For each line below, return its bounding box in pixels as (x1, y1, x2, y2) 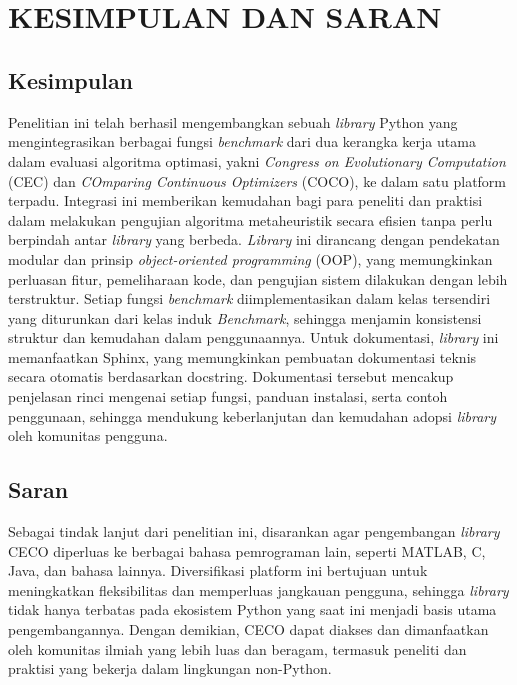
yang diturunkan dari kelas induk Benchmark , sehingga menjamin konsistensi (8, 307, 482, 328)
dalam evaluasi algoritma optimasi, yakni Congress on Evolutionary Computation (8, 150, 506, 171)
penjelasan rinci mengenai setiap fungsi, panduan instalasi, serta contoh (8, 386, 448, 407)
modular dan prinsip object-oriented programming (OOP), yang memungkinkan (8, 248, 493, 269)
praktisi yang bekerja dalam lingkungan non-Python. (8, 658, 332, 679)
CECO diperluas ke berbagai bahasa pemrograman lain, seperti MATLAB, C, (8, 540, 486, 561)
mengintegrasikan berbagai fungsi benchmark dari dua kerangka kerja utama (8, 131, 476, 152)
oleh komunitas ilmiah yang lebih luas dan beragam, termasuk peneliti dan (8, 638, 467, 659)
